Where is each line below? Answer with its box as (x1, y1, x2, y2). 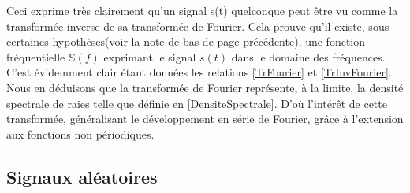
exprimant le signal (103, 48, 196, 65)
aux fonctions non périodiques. (6, 125, 155, 142)
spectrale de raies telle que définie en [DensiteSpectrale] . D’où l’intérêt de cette (6, 95, 387, 111)
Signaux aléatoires (6, 164, 158, 188)
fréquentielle (6, 48, 65, 65)
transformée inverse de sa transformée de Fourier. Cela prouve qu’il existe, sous (6, 17, 389, 34)
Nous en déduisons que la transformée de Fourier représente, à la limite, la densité (6, 79, 404, 95)
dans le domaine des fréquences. (231, 48, 386, 65)
